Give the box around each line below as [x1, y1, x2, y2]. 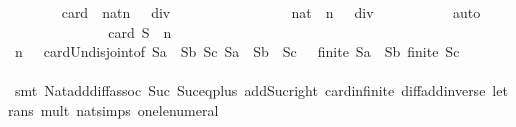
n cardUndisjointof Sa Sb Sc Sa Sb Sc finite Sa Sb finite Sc [14, 41, 460, 62]
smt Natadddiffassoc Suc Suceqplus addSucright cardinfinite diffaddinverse [14, 80, 486, 101]
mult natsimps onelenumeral [40, 99, 219, 120]
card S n [108, 21, 172, 42]
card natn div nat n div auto [61, 2, 481, 22]
